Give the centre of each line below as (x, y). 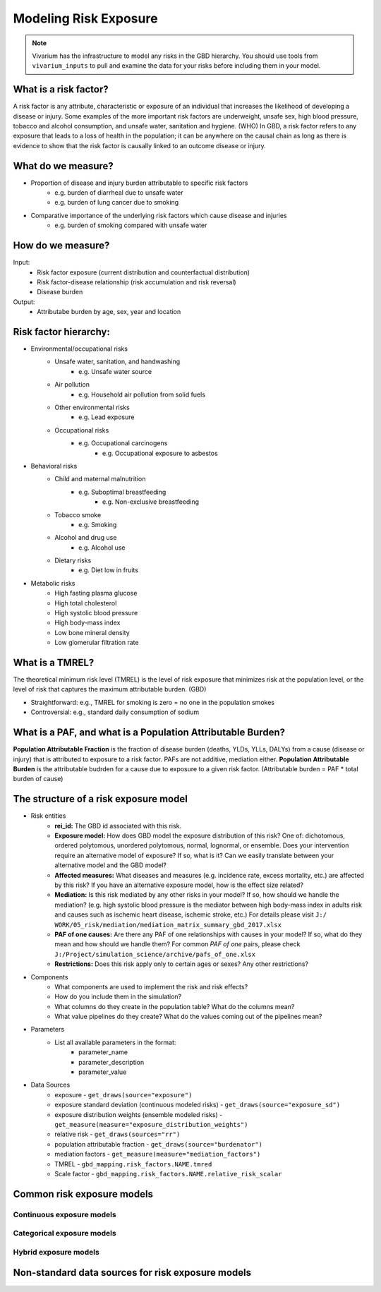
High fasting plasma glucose (96, 593)
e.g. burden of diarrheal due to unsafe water (119, 193)
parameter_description (111, 1062)
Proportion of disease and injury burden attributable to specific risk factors (139, 183)
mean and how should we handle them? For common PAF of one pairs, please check (177, 944)
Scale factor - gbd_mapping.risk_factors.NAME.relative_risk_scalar (168, 1173)
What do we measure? (64, 166)
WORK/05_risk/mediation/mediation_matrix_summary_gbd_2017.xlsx (168, 925)
